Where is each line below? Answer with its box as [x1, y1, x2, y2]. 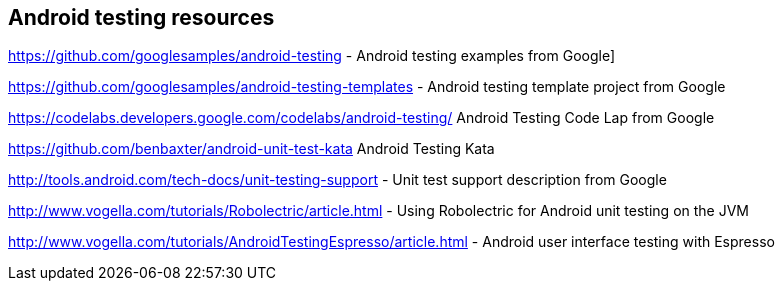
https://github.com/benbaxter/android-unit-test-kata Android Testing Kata [8, 140, 495, 158]
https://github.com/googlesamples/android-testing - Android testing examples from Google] [8, 47, 616, 65]
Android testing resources [8, 5, 275, 30]
